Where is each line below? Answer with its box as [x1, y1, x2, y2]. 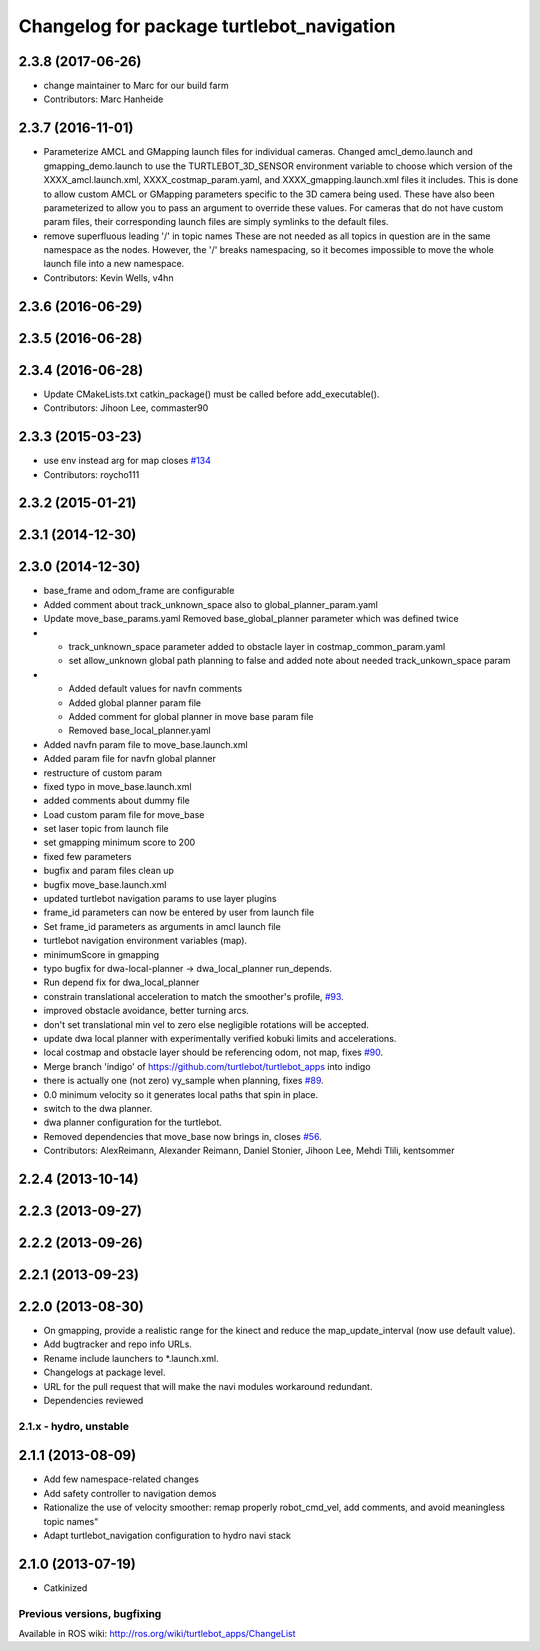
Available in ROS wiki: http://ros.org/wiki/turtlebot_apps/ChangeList [18, 1628, 296, 1640]
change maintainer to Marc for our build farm [43, 80, 229, 92]
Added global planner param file [68, 696, 202, 709]
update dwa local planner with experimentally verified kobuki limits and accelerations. [43, 1032, 397, 1044]
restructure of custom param [43, 766, 162, 779]
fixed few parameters [43, 850, 132, 862]
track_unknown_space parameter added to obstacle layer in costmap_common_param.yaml [68, 641, 446, 652]
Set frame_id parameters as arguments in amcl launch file [43, 920, 282, 932]
